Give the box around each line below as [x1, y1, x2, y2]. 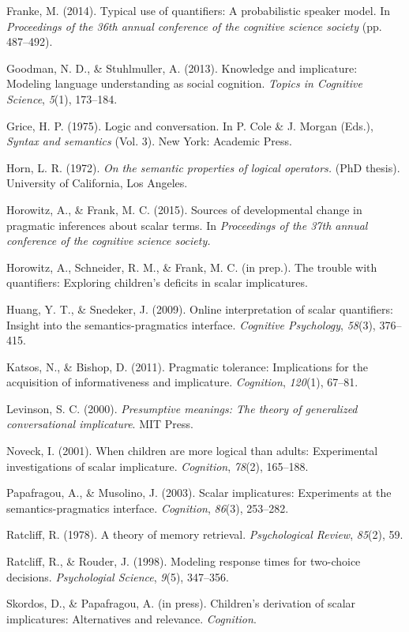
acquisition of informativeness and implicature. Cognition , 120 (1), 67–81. [6, 374, 358, 390]
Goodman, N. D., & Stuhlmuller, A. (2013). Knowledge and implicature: [6, 59, 358, 76]
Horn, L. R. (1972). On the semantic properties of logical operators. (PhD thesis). [6, 159, 400, 175]
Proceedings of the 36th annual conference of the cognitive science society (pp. [6, 17, 382, 34]
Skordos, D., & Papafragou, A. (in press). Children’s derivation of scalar [6, 595, 356, 611]
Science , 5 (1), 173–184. [6, 90, 118, 107]
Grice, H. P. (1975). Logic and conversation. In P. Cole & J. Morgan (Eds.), [6, 117, 373, 134]
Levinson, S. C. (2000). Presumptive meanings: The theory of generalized [6, 400, 358, 416]
